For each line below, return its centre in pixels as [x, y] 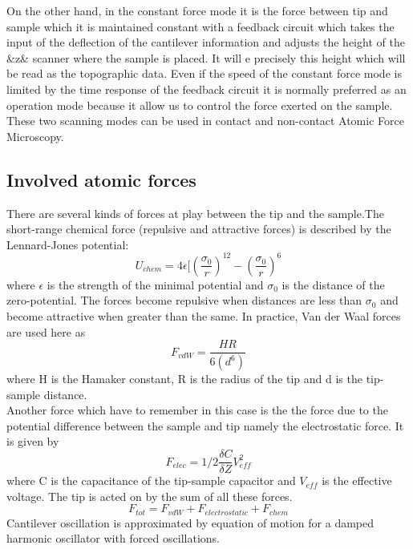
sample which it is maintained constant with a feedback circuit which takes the [200, 26]
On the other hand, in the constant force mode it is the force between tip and [197, 10]
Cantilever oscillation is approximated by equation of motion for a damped [190, 522]
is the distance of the [333, 284]
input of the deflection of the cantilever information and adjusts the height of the [206, 42]
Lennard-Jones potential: [68, 244]
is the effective [357, 480]
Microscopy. [35, 136]
